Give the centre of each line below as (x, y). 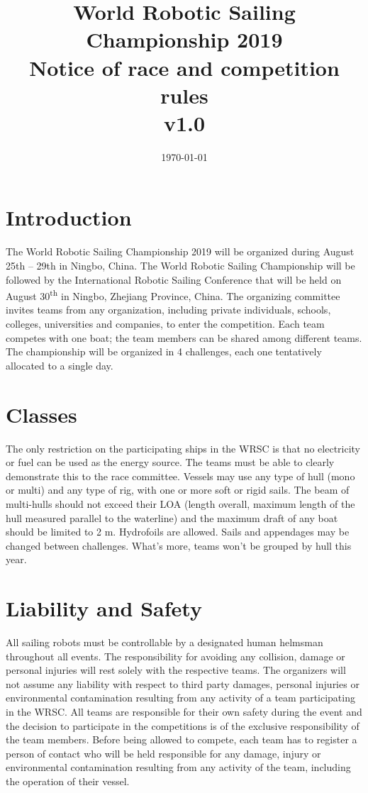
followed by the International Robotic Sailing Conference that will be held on (174, 279)
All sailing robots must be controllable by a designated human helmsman (165, 642)
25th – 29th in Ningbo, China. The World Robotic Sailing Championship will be (180, 265)
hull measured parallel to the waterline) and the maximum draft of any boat (172, 517)
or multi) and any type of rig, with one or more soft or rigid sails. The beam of (178, 490)
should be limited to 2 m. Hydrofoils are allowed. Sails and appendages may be (178, 532)
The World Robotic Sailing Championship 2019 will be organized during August (180, 251)
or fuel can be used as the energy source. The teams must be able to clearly (170, 462)
